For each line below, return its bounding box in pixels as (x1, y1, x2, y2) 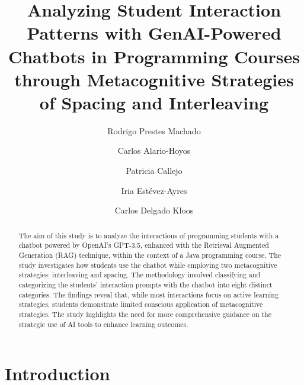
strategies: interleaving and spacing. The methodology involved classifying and (18, 270, 261, 280)
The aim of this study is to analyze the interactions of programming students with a (18, 230, 279, 240)
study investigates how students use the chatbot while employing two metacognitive (18, 260, 277, 270)
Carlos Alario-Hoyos (117, 144, 191, 157)
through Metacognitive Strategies (14, 67, 294, 91)
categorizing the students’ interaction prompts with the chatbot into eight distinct (18, 279, 273, 289)
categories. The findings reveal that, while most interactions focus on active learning (18, 289, 279, 299)
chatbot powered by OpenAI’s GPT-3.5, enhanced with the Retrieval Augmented (18, 240, 269, 250)
